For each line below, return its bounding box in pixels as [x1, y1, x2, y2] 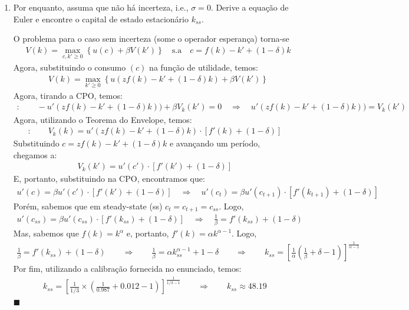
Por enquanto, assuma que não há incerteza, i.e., [13, 1, 189, 13]
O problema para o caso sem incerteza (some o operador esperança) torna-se [13, 32, 289, 45]
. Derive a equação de [210, 1, 289, 13]
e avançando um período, [169, 137, 260, 149]
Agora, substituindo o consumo [13, 61, 126, 74]
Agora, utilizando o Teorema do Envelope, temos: [13, 113, 192, 125]
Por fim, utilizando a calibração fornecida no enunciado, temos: [13, 262, 242, 275]
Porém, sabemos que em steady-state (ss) [13, 199, 163, 212]
